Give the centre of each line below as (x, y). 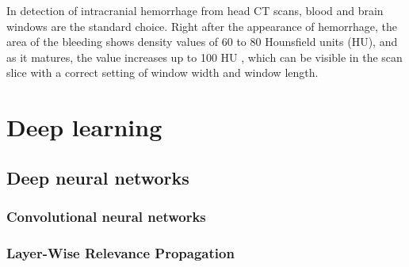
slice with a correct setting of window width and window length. (162, 72)
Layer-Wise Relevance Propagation (120, 252)
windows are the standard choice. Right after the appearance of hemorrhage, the (202, 26)
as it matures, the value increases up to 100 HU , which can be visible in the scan (204, 57)
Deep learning (84, 127)
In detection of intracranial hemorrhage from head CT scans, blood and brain (195, 10)
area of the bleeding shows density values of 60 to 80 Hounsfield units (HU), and (202, 42)
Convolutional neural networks (106, 217)
